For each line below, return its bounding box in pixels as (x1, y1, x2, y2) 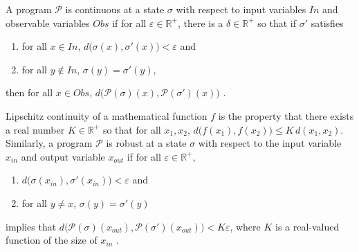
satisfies (311, 15, 344, 30)
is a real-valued (275, 219, 340, 233)
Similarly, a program (6, 136, 93, 150)
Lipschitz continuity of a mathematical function (6, 108, 208, 123)
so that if (257, 15, 297, 30)
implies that (6, 219, 57, 233)
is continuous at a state (65, 2, 165, 16)
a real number (6, 122, 65, 136)
